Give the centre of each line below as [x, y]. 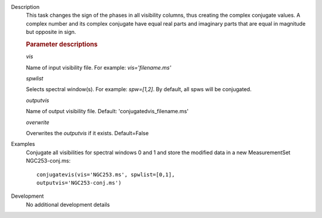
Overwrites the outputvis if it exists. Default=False [87, 133]
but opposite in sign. [51, 32]
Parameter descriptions [62, 44]
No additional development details [68, 204]
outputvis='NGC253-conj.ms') [79, 183]
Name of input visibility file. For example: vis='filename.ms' [99, 67]
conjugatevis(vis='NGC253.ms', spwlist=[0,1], [106, 175]
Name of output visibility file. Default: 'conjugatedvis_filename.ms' [107, 111]
